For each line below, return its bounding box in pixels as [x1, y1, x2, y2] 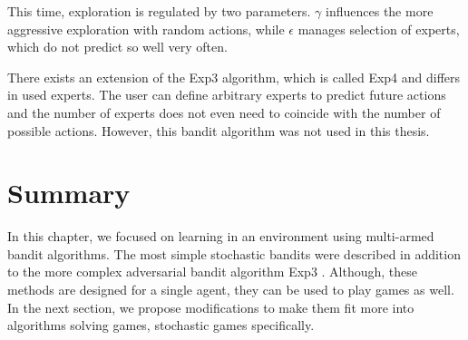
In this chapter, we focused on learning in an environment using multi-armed [7, 227, 434, 246]
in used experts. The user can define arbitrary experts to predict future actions [7, 85, 446, 104]
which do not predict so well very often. [7, 37, 228, 56]
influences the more [326, 2, 434, 20]
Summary [7, 174, 131, 211]
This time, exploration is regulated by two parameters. [7, 2, 311, 20]
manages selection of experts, [297, 19, 460, 38]
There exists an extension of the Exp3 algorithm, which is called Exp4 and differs [7, 67, 461, 86]
